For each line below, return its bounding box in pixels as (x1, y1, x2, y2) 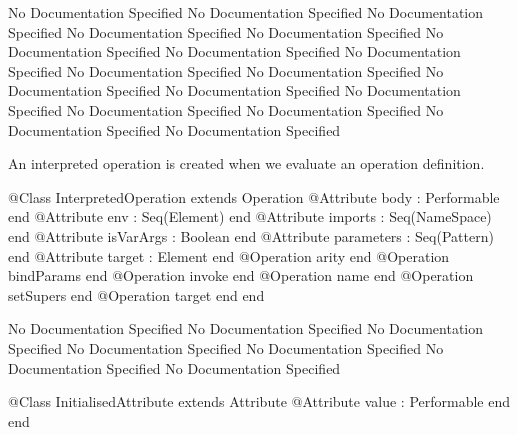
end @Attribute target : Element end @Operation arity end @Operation (8, 245, 450, 266)
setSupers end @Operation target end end (8, 284, 265, 305)
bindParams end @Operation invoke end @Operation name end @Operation (8, 265, 474, 286)
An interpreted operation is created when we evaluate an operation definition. (8, 153, 485, 174)
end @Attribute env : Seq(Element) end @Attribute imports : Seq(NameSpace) (8, 206, 492, 227)
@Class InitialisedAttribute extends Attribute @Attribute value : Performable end (8, 391, 511, 412)
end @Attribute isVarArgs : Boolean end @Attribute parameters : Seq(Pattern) (8, 225, 494, 246)
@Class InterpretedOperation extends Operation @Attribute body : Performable (8, 186, 500, 207)
